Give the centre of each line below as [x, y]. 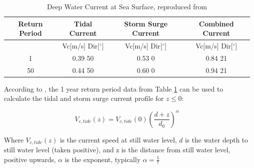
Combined [216, 23]
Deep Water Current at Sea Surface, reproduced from [127, 6]
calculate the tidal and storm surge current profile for [84, 98]
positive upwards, [30, 159]
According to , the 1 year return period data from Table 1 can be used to [114, 88]
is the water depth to [216, 139]
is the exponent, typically [103, 159]
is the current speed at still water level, [118, 139]
